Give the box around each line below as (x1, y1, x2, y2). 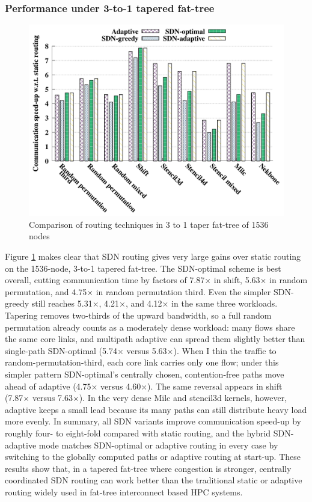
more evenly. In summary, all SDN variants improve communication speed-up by (5, 415, 301, 427)
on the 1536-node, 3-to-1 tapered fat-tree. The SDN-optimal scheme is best (5, 262, 281, 274)
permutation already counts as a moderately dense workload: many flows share (5, 320, 295, 333)
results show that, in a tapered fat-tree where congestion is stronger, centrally (5, 462, 292, 474)
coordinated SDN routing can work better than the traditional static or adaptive (5, 474, 302, 486)
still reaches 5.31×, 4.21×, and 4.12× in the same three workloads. (31, 297, 278, 310)
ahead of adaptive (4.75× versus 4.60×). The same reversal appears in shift (5, 379, 283, 392)
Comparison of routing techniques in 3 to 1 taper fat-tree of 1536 (29, 218, 269, 230)
